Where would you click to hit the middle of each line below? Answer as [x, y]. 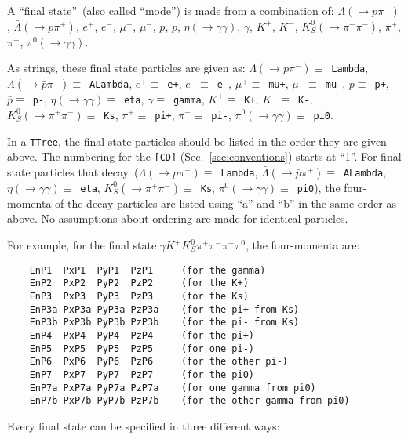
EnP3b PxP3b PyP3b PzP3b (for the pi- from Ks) [164, 323]
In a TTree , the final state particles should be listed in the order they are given [197, 141]
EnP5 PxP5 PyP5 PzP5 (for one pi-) [142, 348]
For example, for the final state [82, 245]
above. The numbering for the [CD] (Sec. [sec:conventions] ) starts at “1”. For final [204, 156]
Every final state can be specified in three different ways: [144, 425]
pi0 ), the [319, 187]
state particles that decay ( [73, 171]
